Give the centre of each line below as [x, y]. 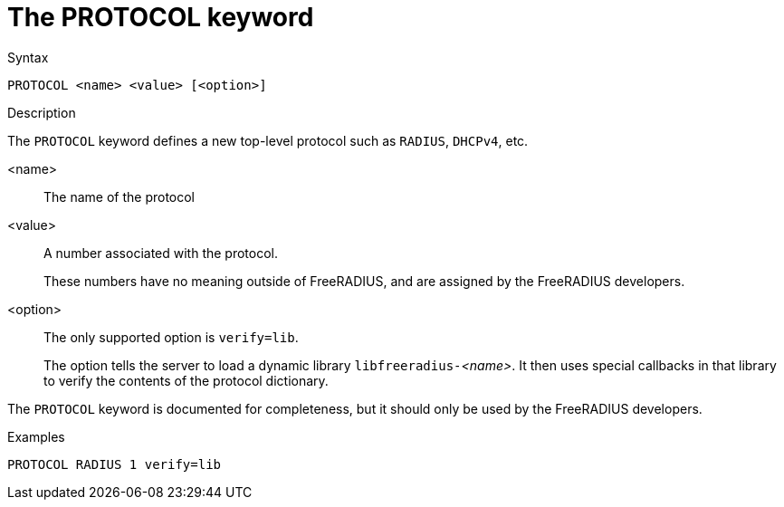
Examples [36, 436]
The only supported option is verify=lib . [171, 337]
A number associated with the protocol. [161, 253]
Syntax [28, 57]
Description [42, 112]
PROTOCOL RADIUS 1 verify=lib [115, 464]
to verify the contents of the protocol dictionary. [186, 380]
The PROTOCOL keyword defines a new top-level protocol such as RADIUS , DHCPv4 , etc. [268, 140]
